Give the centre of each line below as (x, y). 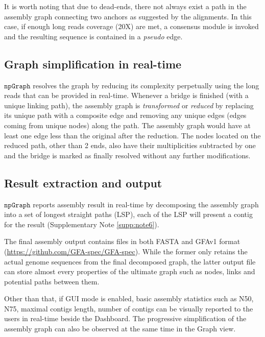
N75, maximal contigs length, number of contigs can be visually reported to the (129, 308)
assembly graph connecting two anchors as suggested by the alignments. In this (128, 16)
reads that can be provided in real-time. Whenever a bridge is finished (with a (126, 95)
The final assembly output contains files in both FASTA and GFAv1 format (122, 241)
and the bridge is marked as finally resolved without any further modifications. (127, 155)
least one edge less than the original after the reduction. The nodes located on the (132, 135)
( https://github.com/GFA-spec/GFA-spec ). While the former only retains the (126, 251)
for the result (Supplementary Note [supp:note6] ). (82, 224)
